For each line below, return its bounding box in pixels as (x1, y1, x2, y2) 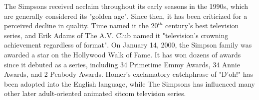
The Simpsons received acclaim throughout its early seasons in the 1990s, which (4, 1, 249, 11)
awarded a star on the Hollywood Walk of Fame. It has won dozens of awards (4, 49, 241, 59)
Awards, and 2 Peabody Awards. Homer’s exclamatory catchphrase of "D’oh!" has (4, 69, 254, 79)
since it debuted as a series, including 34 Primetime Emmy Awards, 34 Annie (4, 59, 240, 69)
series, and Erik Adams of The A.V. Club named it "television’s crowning (4, 30, 229, 40)
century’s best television (165, 20, 239, 31)
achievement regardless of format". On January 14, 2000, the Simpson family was (4, 40, 252, 50)
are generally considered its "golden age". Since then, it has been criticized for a (4, 10, 248, 21)
